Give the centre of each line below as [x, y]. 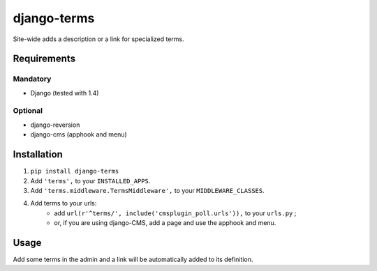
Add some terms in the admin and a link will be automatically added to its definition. [133, 259]
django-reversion [55, 125]
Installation [38, 154]
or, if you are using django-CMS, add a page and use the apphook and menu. [165, 223]
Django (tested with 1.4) [65, 93]
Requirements [44, 59]
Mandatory [32, 79]
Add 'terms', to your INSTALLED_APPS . [90, 180]
